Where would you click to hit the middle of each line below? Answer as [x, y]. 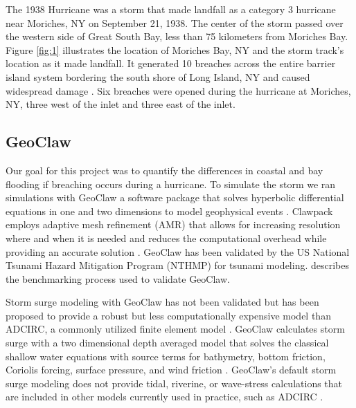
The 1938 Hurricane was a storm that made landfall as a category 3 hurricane [171, 9]
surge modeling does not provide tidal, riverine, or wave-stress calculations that [174, 383]
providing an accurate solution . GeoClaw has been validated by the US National [178, 251]
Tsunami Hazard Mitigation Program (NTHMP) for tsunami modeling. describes [178, 265]
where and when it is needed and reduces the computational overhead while [166, 238]
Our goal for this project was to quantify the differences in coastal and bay [164, 170]
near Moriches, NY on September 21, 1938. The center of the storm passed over [175, 22]
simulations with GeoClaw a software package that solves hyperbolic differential [175, 197]
